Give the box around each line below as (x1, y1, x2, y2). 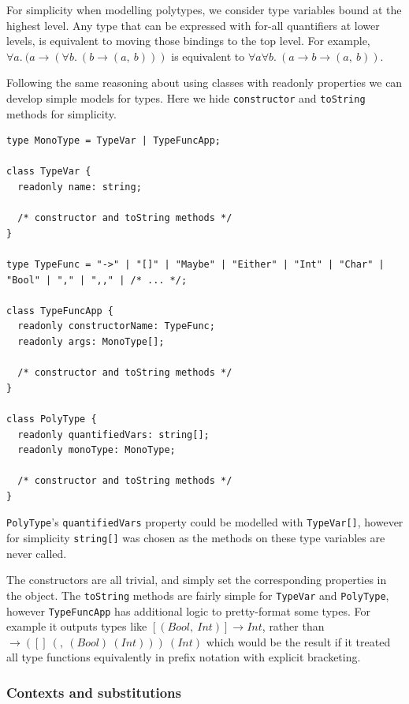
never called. (6, 545, 67, 561)
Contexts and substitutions (6, 682, 181, 702)
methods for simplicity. (6, 105, 117, 122)
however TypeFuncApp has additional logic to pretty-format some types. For (6, 602, 370, 619)
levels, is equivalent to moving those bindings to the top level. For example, (6, 32, 370, 49)
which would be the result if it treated (206, 633, 391, 650)
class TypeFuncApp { (6, 305, 114, 316)
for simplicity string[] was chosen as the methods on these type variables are (6, 530, 385, 546)
